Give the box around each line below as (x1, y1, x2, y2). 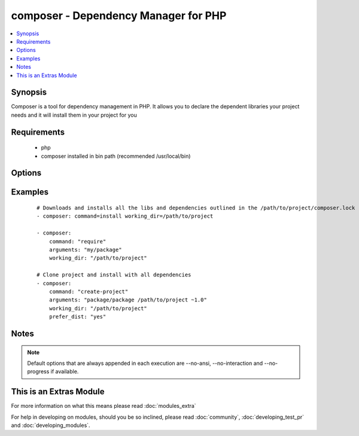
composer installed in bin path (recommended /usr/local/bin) (41, 153, 191, 160)
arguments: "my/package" (48, 246, 122, 253)
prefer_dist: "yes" (48, 313, 107, 320)
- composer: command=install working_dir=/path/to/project (36, 213, 214, 219)
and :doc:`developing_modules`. (11, 422, 90, 429)
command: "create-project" (48, 288, 129, 295)
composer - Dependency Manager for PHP (11, 9, 227, 22)
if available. (50, 368, 79, 375)
